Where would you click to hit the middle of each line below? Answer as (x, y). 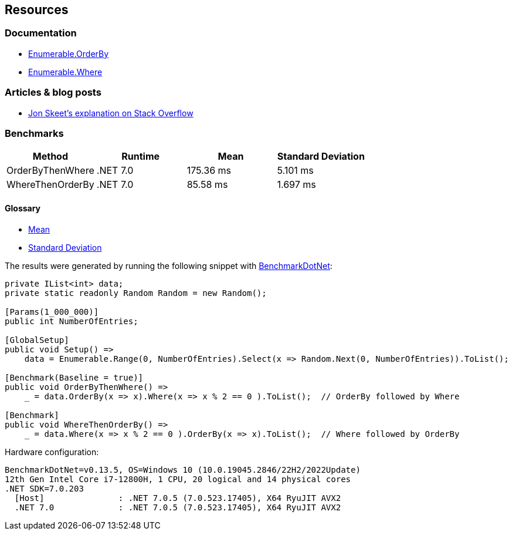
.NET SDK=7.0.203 (44, 488)
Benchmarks (34, 133)
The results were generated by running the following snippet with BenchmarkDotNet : (169, 265)
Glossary (23, 208)
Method (50, 157)
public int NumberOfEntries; (72, 321)
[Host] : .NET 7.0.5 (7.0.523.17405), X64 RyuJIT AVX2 (178, 498)
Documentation (41, 33)
